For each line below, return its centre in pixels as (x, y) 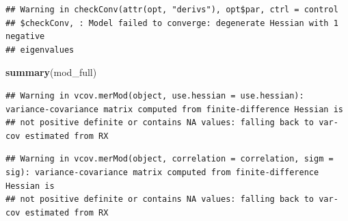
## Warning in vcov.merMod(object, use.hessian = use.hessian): (155, 95)
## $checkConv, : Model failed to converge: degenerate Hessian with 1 (172, 23)
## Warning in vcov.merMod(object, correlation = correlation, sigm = (170, 159)
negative (25, 37)
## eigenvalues (40, 50)
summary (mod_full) (51, 72)
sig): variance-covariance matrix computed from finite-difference (162, 172)
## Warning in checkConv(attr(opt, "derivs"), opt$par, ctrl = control (172, 10)
